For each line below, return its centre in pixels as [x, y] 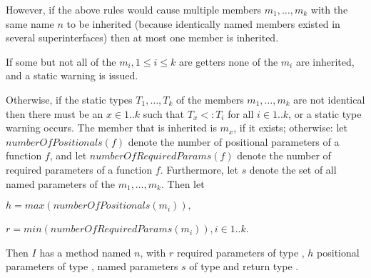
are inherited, [325, 61]
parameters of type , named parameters [92, 266]
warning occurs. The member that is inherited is [111, 128]
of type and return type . [244, 266]
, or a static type [325, 113]
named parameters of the [60, 183]
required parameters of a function [79, 169]
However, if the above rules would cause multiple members [134, 9]
